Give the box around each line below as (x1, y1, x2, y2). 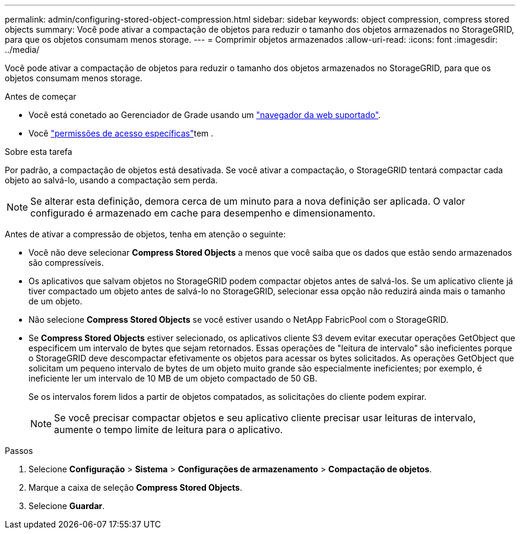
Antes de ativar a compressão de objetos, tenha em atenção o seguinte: (5, 229, 286, 239)
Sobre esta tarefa (5, 147, 72, 157)
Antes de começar (5, 91, 77, 101)
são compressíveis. (28, 258, 104, 268)
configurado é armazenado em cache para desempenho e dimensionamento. (30, 207, 376, 219)
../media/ (5, 44, 40, 55)
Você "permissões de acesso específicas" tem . (28, 128, 214, 138)
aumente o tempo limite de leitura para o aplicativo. (54, 424, 283, 436)
